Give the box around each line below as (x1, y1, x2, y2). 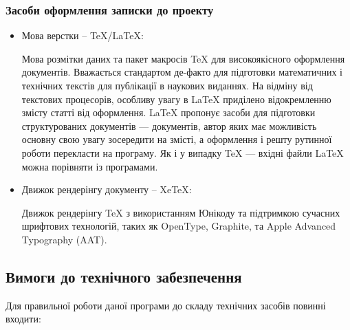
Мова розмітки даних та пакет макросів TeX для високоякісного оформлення (21, 51, 345, 65)
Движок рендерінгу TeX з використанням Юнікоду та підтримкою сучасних (21, 205, 340, 219)
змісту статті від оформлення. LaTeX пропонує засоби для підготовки (21, 105, 316, 120)
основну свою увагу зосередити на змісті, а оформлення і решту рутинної (21, 132, 332, 146)
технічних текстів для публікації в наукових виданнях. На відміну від (21, 78, 313, 92)
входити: (6, 311, 41, 326)
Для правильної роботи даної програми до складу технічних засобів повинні (6, 298, 326, 312)
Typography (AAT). (21, 232, 107, 246)
